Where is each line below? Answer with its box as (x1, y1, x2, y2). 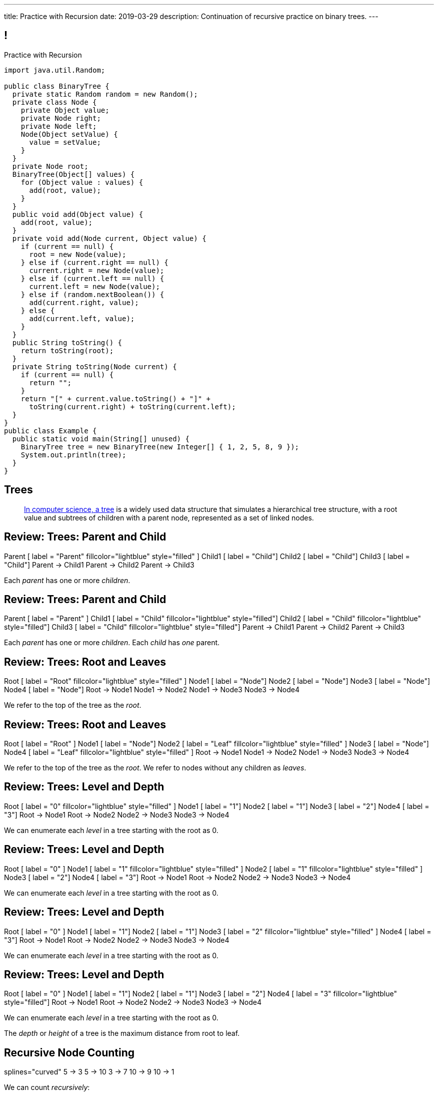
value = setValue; (29, 138, 101, 146)
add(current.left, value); (29, 314, 135, 323)
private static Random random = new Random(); (12, 90, 198, 98)
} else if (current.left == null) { (20, 274, 164, 283)
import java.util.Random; (4, 66, 105, 74)
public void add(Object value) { (12, 210, 143, 218)
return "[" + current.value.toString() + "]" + (20, 394, 211, 403)
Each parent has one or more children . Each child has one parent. (4, 638, 220, 647)
